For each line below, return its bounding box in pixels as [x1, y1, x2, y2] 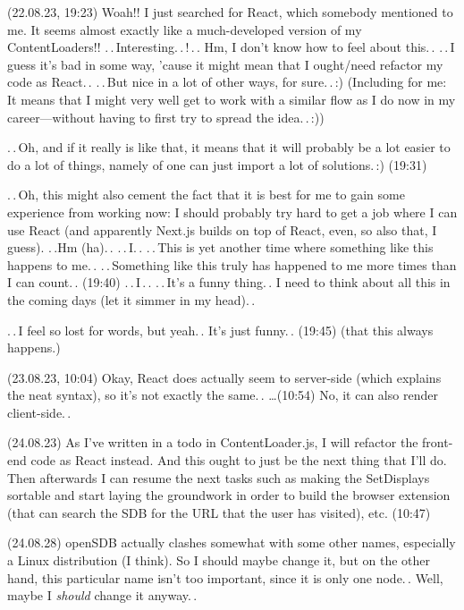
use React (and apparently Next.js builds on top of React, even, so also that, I [7, 220, 437, 239]
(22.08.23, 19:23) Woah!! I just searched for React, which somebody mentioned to [7, 3, 453, 21]
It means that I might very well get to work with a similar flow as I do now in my [7, 89, 456, 108]
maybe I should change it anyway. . [7, 586, 198, 605]
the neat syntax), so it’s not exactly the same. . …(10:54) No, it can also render [7, 385, 438, 404]
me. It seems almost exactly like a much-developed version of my [7, 20, 362, 38]
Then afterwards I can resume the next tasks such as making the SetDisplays [7, 468, 430, 487]
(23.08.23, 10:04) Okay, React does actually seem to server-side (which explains [7, 368, 442, 386]
